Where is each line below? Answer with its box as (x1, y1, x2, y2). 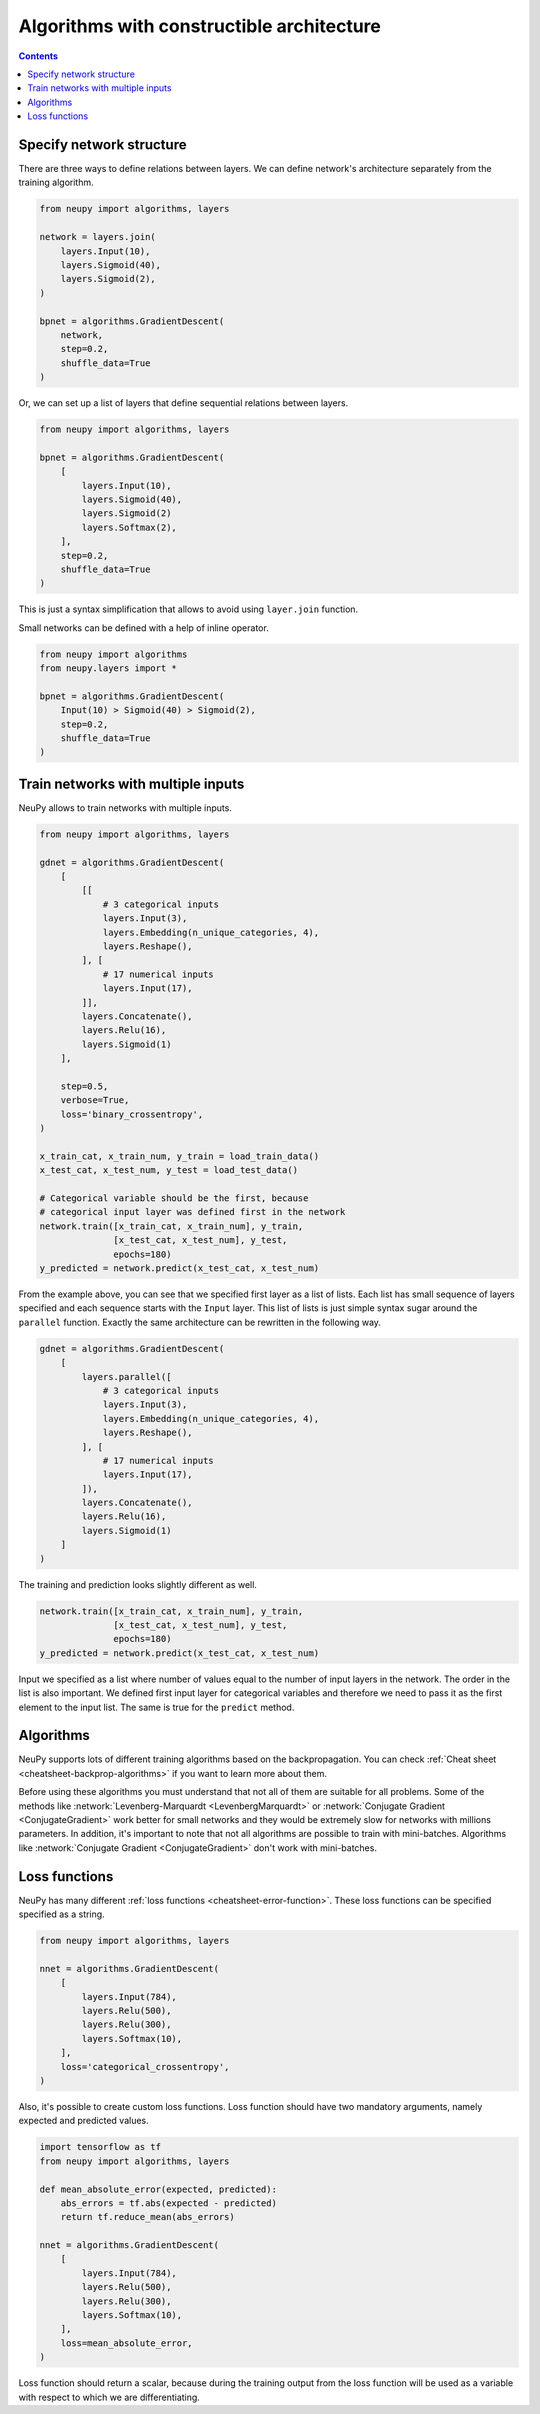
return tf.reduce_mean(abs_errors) (60, 2211, 235, 2223)
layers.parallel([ (81, 1371, 172, 1382)
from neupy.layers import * (39, 663, 177, 674)
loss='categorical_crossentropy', (60, 2061, 230, 2072)
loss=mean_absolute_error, (60, 2337, 194, 2349)
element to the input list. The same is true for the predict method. (18, 1701, 295, 1713)
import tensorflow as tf (39, 2141, 162, 2153)
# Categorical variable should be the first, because (39, 1193, 309, 1204)
